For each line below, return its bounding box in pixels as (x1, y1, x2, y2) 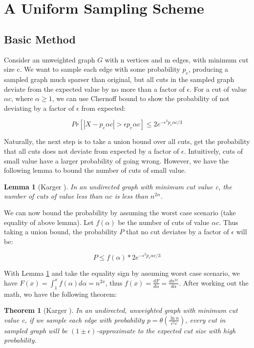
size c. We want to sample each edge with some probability (4, 64, 180, 74)
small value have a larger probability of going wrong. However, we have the (4, 155, 229, 165)
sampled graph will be (4, 325, 68, 335)
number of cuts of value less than (4, 191, 103, 201)
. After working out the (179, 277, 249, 287)
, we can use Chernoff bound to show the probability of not (52, 93, 230, 103)
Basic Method (4, 31, 76, 46)
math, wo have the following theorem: (4, 288, 117, 299)
